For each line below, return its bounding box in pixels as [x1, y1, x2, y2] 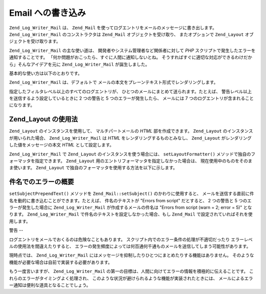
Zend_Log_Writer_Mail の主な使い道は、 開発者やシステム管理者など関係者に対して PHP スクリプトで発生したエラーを [9, 47, 256, 53]
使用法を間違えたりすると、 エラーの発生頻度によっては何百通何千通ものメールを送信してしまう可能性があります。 [17, 243, 251, 249]
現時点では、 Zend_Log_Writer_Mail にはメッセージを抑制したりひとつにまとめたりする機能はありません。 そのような [9, 252, 254, 258]
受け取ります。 [30, 38, 61, 44]
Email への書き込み [9, 7, 86, 18]
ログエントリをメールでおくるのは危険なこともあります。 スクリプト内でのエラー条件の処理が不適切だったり [9, 236, 230, 242]
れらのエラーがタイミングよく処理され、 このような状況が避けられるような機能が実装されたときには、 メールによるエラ [9, 275, 253, 281]
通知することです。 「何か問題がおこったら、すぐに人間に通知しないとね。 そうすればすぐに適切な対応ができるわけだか [9, 54, 252, 60]
